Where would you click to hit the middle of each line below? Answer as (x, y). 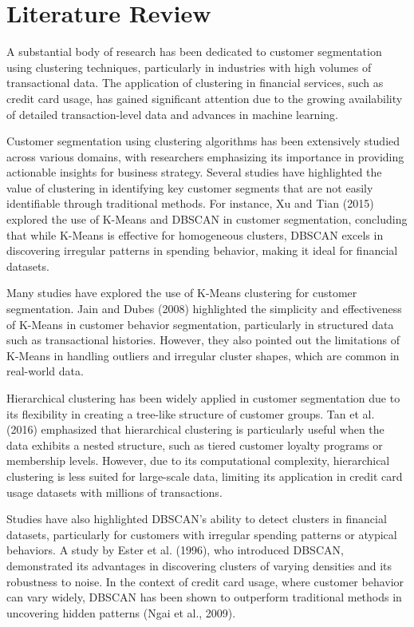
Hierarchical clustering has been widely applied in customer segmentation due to (203, 398)
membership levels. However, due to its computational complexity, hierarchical (198, 460)
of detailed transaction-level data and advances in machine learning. (172, 114)
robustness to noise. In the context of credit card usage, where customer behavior (205, 581)
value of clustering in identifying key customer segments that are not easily (190, 187)
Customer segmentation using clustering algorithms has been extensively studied (203, 141)
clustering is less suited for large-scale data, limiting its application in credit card (205, 476)
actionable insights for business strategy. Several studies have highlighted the (194, 172)
